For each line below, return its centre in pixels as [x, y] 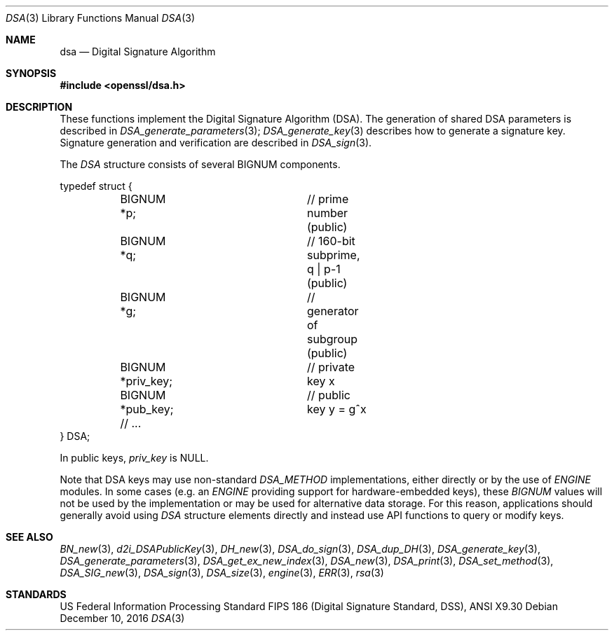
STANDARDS [36, 594]
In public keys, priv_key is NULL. [134, 458]
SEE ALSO [29, 537]
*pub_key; [147, 409]
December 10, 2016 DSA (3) [122, 618]
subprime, [333, 255]
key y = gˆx [336, 409]
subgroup [332, 339]
